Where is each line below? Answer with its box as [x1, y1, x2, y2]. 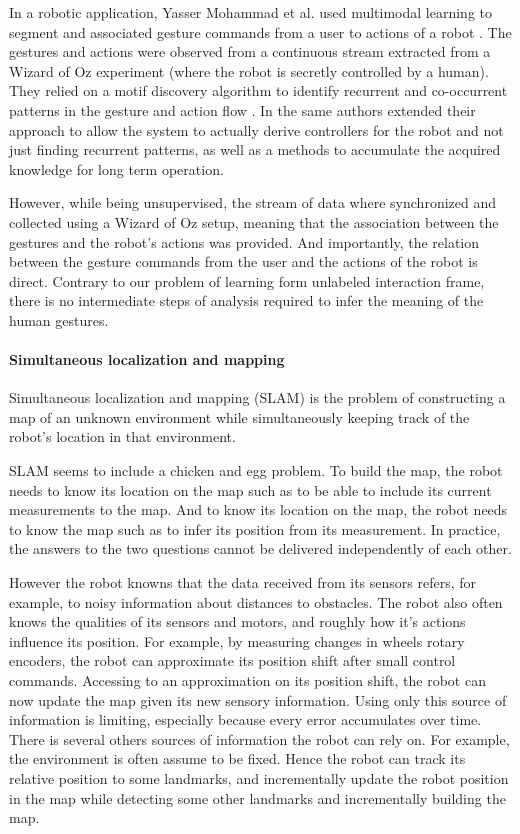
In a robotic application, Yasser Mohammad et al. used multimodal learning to [9, 2, 492, 22]
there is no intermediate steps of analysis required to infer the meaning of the [9, 290, 484, 311]
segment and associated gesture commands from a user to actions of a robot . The [9, 21, 512, 42]
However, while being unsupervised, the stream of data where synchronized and [9, 192, 497, 213]
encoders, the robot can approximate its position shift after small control [9, 650, 456, 671]
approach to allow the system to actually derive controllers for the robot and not [9, 119, 504, 140]
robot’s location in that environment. [9, 426, 236, 447]
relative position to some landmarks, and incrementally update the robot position [9, 767, 509, 788]
